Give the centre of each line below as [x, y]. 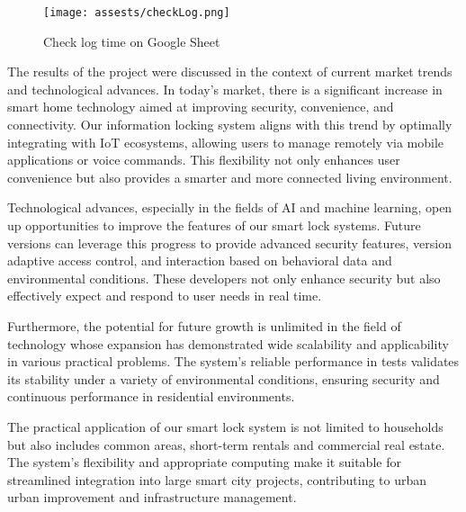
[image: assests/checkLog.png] [137, 13]
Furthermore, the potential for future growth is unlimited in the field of [204, 325]
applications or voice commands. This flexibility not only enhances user [204, 160]
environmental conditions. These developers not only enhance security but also [224, 278]
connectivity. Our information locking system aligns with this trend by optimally [230, 125]
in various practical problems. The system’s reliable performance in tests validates [233, 361]
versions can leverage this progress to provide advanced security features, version [230, 243]
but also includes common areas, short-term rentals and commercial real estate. [226, 444]
